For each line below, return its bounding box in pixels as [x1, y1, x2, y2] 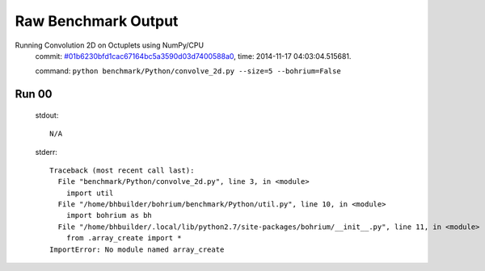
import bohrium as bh [65, 211, 153, 220]
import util [65, 188, 114, 198]
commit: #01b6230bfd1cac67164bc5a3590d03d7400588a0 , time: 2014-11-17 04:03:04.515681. [35, 51, 352, 60]
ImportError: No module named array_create [49, 244, 225, 254]
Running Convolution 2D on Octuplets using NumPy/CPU [15, 40, 205, 50]
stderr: [35, 147, 58, 156]
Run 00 [15, 87, 53, 101]
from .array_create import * [65, 234, 182, 243]
